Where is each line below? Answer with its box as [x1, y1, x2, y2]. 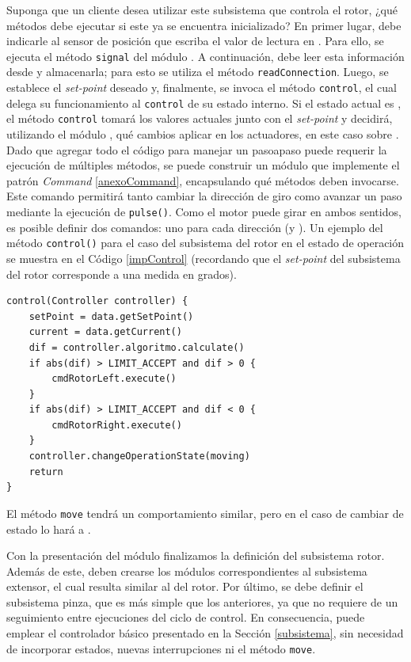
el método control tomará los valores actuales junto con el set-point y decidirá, [6, 110, 393, 127]
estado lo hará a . [6, 520, 91, 537]
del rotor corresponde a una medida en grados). [6, 265, 237, 282]
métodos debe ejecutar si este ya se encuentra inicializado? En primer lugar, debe [6, 17, 401, 33]
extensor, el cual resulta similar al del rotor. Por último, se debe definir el [6, 578, 363, 595]
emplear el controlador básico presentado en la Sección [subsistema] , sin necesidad [6, 625, 404, 641]
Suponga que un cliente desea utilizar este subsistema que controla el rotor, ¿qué [6, 2, 398, 17]
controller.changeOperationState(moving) [29, 451, 250, 462]
